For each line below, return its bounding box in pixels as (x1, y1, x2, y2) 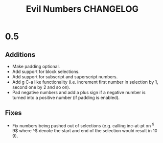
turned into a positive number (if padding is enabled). (12, 95, 120, 100)
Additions (5, 50, 36, 59)
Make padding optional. (12, 64, 60, 69)
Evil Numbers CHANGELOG (26, 3, 139, 15)
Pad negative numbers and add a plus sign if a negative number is (12, 90, 146, 95)
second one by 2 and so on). (12, 84, 70, 90)
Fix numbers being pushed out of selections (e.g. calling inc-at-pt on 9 (12, 121, 155, 128)
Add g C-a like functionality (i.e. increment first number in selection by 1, (12, 79, 158, 85)
